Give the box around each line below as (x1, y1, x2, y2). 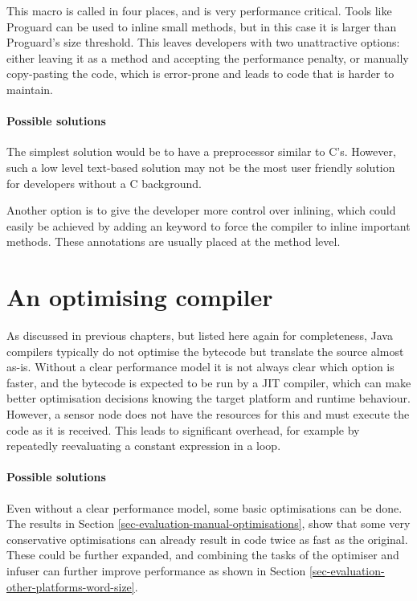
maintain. (6, 80, 53, 97)
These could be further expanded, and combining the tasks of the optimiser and (6, 546, 399, 563)
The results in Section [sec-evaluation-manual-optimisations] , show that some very (6, 515, 411, 532)
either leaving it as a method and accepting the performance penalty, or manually (6, 49, 409, 66)
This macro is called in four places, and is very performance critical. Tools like (6, 2, 392, 18)
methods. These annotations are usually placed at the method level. (6, 233, 341, 250)
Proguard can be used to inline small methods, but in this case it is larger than (6, 18, 397, 35)
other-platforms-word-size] (6, 578, 135, 595)
